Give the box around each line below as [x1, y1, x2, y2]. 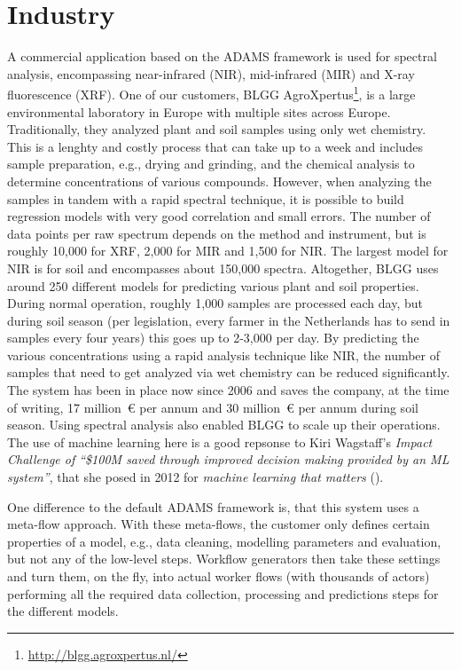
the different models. [7, 602, 119, 620]
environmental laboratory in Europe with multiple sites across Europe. [7, 102, 391, 121]
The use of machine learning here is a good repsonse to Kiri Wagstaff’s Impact [7, 432, 433, 451]
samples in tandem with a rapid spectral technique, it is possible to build [7, 189, 404, 208]
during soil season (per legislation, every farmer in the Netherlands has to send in [7, 311, 450, 329]
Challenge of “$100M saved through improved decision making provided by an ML [7, 450, 449, 469]
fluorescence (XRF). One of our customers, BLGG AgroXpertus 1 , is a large [7, 83, 416, 103]
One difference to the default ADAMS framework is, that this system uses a [7, 497, 419, 516]
